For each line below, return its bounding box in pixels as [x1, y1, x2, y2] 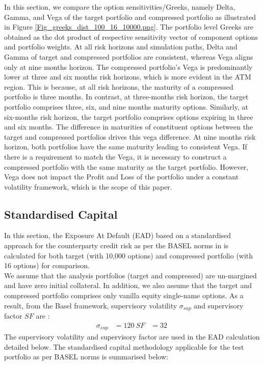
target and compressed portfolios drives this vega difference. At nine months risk [4, 131, 256, 142]
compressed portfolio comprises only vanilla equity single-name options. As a [4, 290, 244, 301]
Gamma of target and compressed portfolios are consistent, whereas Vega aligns [4, 51, 253, 62]
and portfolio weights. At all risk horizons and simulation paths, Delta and [4, 41, 237, 52]
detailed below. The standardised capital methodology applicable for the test [4, 341, 244, 352]
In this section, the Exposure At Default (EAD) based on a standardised [4, 230, 231, 241]
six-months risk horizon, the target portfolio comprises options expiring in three [4, 111, 253, 122]
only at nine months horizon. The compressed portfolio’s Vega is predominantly [4, 61, 253, 72]
